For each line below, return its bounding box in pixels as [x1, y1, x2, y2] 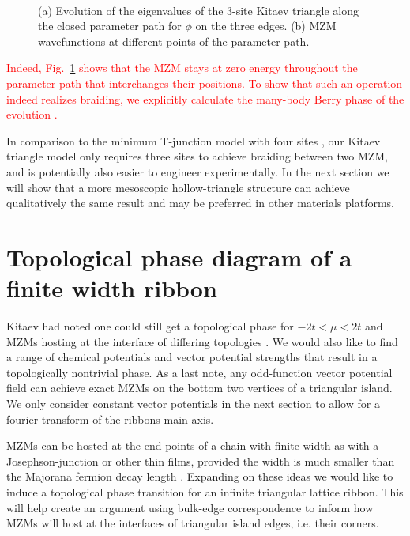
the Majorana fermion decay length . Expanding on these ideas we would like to [6, 468, 393, 485]
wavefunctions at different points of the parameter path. [38, 32, 310, 49]
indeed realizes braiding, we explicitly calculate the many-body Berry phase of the [6, 90, 404, 107]
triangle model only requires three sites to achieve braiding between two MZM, [6, 148, 389, 164]
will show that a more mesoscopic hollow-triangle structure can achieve [6, 179, 350, 195]
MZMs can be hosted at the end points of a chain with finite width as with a [6, 437, 379, 454]
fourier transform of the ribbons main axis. [6, 410, 214, 427]
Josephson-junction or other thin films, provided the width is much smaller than [6, 452, 395, 469]
